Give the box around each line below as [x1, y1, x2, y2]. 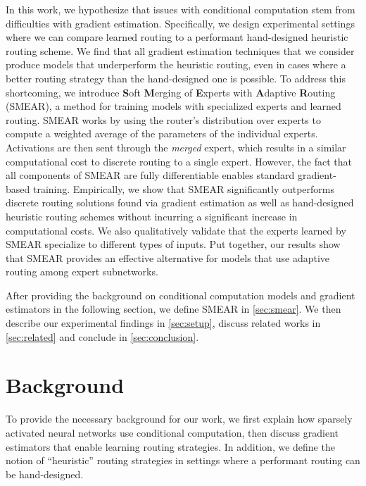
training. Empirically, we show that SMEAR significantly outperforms [32, 181, 334, 196]
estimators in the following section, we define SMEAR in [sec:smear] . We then [6, 301, 341, 316]
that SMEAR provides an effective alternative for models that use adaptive [6, 250, 330, 265]
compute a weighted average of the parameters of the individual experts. [6, 126, 318, 141]
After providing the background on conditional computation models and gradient [6, 287, 355, 302]
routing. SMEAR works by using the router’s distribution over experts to [6, 112, 321, 127]
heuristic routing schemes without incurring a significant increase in [6, 208, 298, 223]
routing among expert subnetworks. [6, 264, 158, 279]
